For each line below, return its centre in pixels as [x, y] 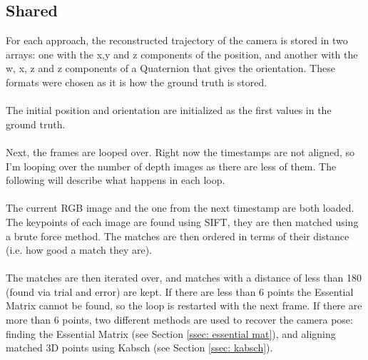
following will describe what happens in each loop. [116, 180]
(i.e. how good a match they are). [79, 250]
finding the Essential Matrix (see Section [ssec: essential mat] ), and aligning [171, 333]
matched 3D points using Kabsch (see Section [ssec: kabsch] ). [139, 348]
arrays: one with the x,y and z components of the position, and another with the [182, 54]
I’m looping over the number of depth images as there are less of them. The [171, 166]
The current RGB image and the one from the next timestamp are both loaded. [180, 208]
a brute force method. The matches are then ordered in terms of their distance [178, 236]
